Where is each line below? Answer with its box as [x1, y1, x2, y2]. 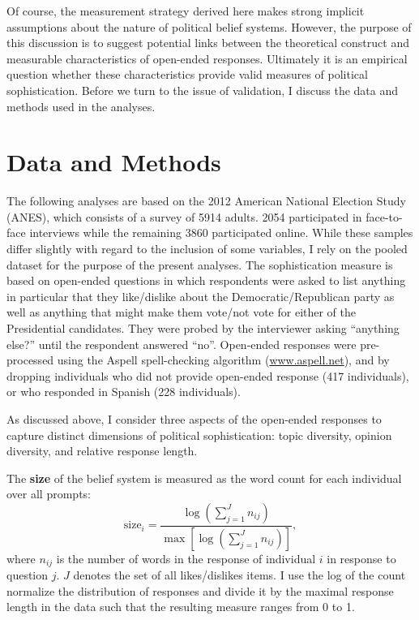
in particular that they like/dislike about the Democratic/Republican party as [6, 287, 395, 304]
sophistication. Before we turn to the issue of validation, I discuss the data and [6, 81, 399, 98]
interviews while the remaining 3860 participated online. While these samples [29, 224, 413, 241]
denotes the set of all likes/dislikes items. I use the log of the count [73, 566, 406, 583]
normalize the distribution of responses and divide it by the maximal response [6, 582, 394, 599]
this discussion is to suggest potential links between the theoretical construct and [6, 34, 409, 51]
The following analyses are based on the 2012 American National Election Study [6, 192, 406, 209]
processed [6, 351, 54, 368]
